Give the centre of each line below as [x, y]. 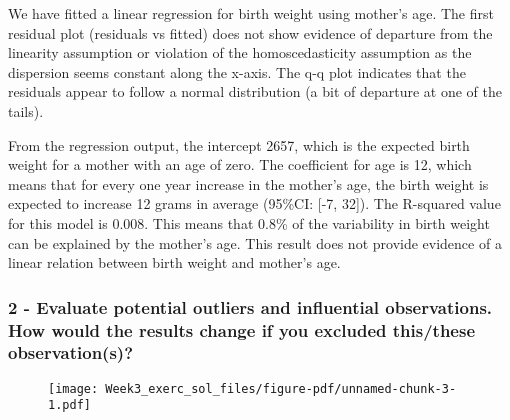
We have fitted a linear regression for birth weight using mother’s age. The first [251, 13]
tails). [26, 110]
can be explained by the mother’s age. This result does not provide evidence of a [255, 242]
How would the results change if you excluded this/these [242, 329]
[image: [73, 388]
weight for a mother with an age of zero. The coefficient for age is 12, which [240, 164]
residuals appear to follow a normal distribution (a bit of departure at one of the [255, 91]
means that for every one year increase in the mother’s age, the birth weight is [248, 183]
